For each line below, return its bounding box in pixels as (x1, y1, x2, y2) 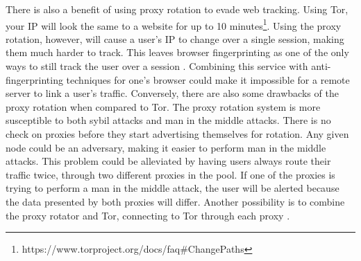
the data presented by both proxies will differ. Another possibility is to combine (6, 194, 345, 208)
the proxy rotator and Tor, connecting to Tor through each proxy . (6, 208, 290, 222)
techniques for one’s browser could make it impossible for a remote (66, 72, 350, 87)
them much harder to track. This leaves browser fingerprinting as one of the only (6, 45, 349, 60)
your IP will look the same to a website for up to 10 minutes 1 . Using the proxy (6, 16, 342, 33)
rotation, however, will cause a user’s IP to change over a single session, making (6, 31, 344, 46)
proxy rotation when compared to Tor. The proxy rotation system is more (6, 99, 321, 114)
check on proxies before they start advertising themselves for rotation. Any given (6, 127, 349, 141)
